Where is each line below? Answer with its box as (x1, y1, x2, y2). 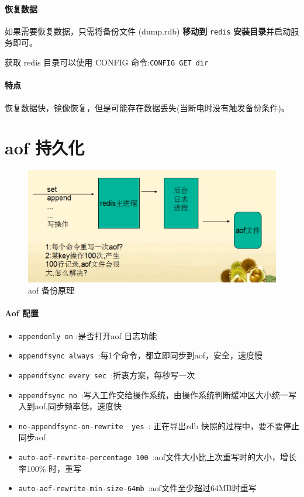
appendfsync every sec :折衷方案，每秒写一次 (18, 368, 195, 381)
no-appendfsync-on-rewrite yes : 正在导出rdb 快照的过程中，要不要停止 (18, 419, 299, 432)
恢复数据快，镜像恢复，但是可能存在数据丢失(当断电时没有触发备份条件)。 (5, 101, 289, 113)
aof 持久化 (5, 136, 85, 160)
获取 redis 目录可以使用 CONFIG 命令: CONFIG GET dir (5, 56, 209, 68)
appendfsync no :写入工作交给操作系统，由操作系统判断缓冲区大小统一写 (18, 388, 297, 401)
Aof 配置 (5, 307, 39, 319)
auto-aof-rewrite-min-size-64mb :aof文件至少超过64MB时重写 (18, 482, 257, 494)
